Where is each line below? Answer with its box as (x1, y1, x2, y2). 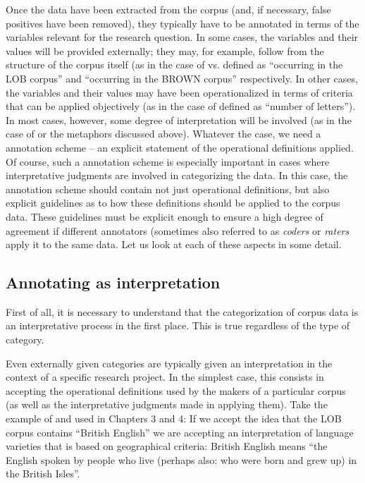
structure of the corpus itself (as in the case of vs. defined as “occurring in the (6, 57, 343, 72)
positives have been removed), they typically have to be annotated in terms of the (6, 16, 359, 30)
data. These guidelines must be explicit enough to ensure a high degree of (6, 209, 323, 224)
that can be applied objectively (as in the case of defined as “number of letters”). (6, 99, 356, 114)
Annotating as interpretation (6, 271, 221, 293)
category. (6, 332, 44, 347)
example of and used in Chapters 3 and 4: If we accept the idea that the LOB (6, 411, 342, 426)
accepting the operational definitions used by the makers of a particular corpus (6, 383, 346, 398)
